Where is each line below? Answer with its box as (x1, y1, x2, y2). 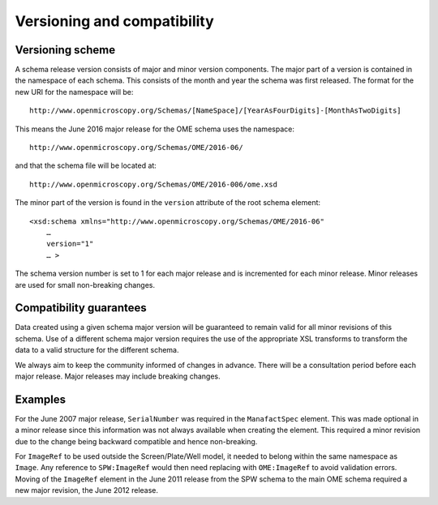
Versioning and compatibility (15, 12, 214, 30)
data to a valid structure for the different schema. (15, 345, 179, 355)
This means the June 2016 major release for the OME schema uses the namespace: (15, 124, 295, 134)
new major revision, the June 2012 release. (15, 486, 158, 495)
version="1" (45, 239, 94, 249)
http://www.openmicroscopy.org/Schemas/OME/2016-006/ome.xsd (29, 179, 277, 189)
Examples (15, 392, 67, 406)
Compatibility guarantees (15, 301, 148, 315)
